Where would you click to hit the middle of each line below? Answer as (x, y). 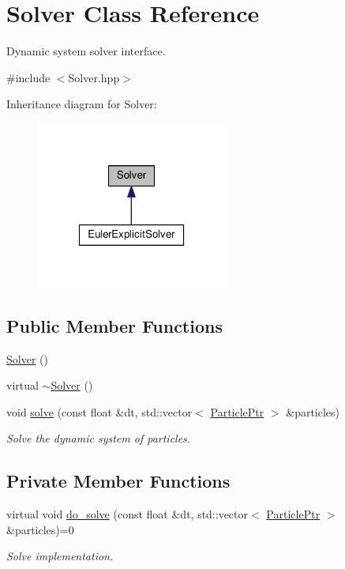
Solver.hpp (94, 77)
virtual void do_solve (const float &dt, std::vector (127, 514)
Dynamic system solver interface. (86, 51)
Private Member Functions (118, 481)
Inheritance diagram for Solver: (82, 104)
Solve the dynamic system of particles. (99, 438)
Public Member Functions (114, 325)
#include (28, 77)
